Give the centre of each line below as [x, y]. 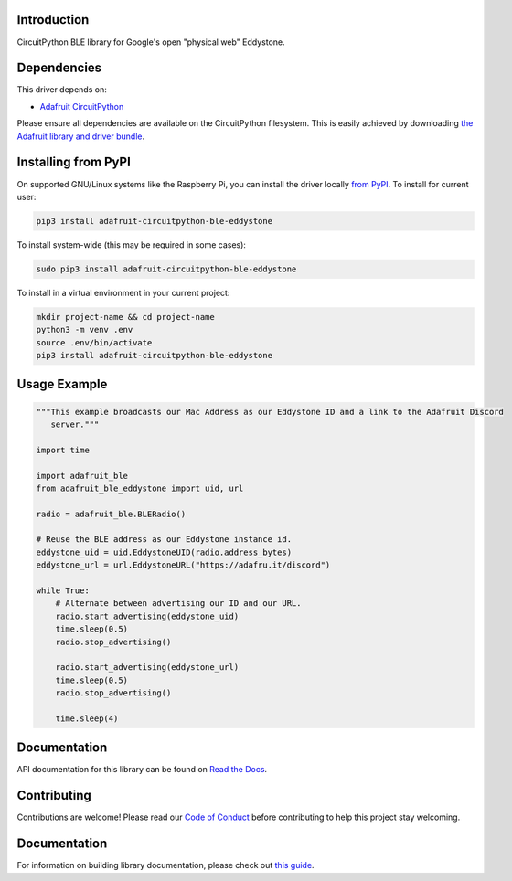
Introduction [53, 20]
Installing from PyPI [74, 162]
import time [63, 450]
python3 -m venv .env [85, 330]
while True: [63, 591]
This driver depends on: [62, 90]
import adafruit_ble [82, 476]
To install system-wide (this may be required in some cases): [132, 244]
